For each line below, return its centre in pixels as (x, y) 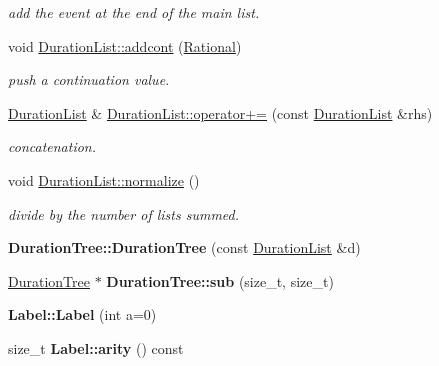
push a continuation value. (89, 79)
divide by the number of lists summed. (124, 213)
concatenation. (52, 146)
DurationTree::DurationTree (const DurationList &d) (184, 247)
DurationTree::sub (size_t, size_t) (220, 280)
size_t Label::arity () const (96, 347)
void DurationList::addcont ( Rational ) (125, 45)
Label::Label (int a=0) (82, 314)
